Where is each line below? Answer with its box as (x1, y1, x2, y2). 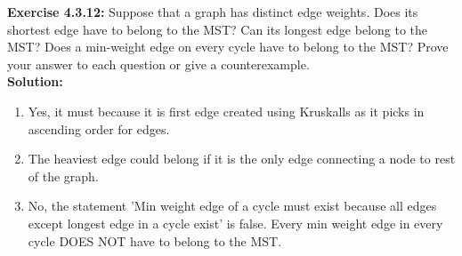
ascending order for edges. (28, 119, 170, 138)
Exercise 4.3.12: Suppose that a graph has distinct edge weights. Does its (7, 3, 418, 20)
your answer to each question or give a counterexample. (7, 54, 310, 73)
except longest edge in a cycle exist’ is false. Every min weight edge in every (28, 213, 443, 232)
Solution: (7, 72, 63, 91)
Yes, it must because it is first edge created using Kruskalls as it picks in (28, 101, 425, 120)
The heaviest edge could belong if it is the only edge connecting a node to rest (28, 149, 456, 168)
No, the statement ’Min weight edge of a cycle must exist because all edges (28, 196, 437, 215)
